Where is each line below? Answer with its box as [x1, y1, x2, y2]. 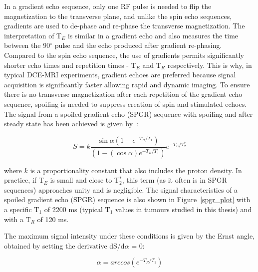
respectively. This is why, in [167, 59, 252, 70]
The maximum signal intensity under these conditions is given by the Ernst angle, [4, 231, 255, 241]
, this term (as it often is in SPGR [122, 175, 228, 185]
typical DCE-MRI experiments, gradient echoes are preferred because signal [4, 69, 236, 80]
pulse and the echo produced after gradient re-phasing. [54, 40, 222, 50]
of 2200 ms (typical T [44, 204, 110, 214]
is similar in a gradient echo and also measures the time [67, 30, 239, 40]
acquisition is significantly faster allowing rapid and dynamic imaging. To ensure [4, 79, 250, 89]
